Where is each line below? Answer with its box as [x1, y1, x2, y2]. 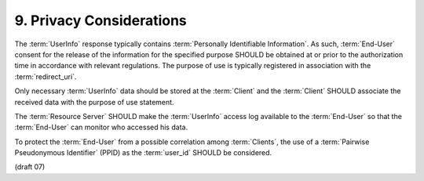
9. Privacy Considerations [14, 12, 188, 29]
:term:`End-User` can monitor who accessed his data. [14, 122, 188, 132]
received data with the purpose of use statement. [14, 97, 174, 107]
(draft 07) [14, 162, 46, 172]
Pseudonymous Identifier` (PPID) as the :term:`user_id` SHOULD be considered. [14, 148, 272, 157]
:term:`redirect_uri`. [14, 71, 77, 81]
